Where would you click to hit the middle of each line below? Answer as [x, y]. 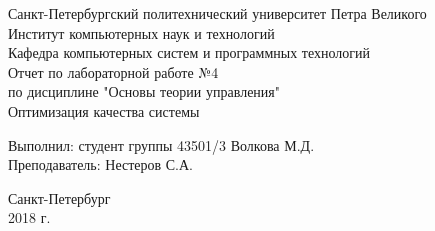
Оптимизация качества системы [104, 110]
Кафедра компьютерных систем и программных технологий [189, 52]
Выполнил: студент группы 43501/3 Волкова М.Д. [161, 144]
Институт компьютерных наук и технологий [141, 32]
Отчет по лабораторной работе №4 [113, 71]
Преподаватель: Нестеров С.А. [101, 164]
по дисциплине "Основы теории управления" [144, 91]
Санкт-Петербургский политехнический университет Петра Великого [217, 13]
